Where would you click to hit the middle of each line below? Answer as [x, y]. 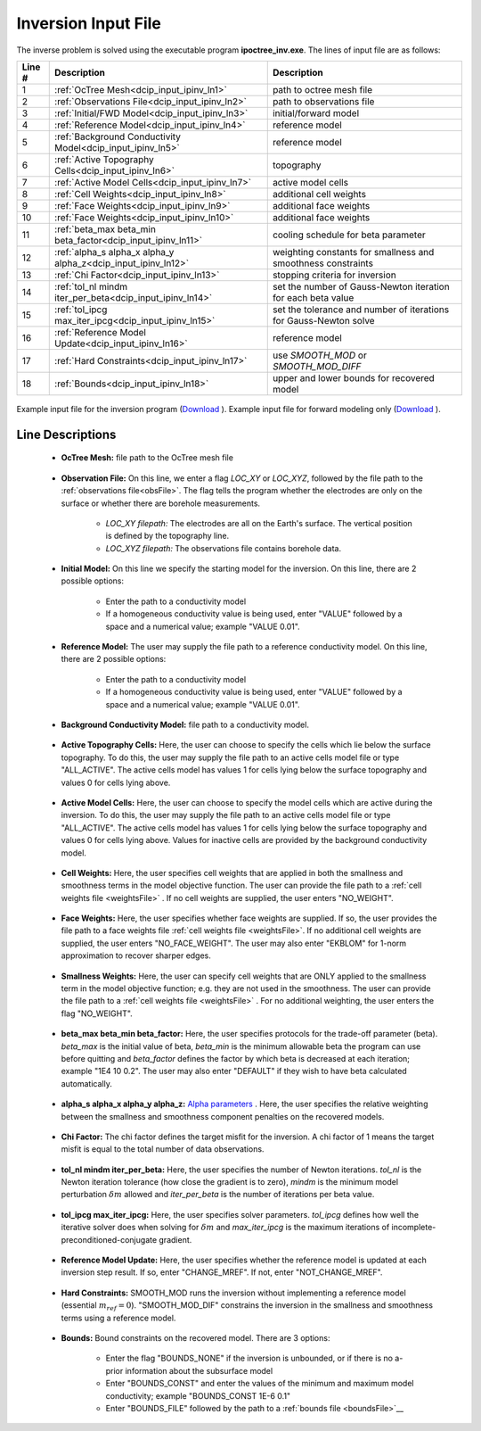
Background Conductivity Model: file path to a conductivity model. [185, 724]
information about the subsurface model [199, 1370]
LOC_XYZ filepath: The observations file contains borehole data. [224, 548]
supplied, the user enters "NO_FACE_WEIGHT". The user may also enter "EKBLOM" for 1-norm [234, 943]
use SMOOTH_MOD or [319, 355]
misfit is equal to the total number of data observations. [163, 1149]
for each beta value [313, 297]
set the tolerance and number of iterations [361, 310]
